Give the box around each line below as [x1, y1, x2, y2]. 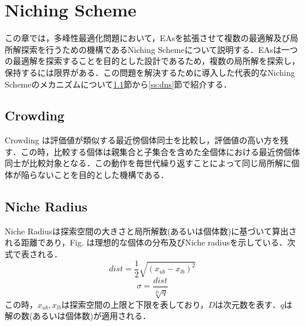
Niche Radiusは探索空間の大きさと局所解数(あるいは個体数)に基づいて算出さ [5, 224, 297, 237]
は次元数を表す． [215, 298, 280, 310]
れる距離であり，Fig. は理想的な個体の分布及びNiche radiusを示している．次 [5, 236, 296, 248]
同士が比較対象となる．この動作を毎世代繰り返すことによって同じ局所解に [5, 157, 292, 169]
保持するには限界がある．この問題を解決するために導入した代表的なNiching [5, 66, 295, 78]
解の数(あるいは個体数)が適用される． [5, 310, 151, 322]
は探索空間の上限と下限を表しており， [61, 298, 208, 310]
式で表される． [5, 248, 62, 260]
